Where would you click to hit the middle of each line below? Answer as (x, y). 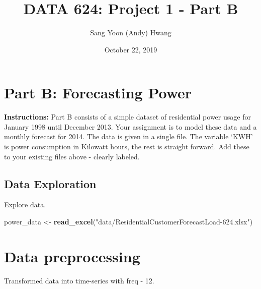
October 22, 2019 (131, 49)
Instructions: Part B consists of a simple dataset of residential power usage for (127, 117)
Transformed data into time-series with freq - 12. (79, 280)
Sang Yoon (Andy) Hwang (131, 33)
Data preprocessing (72, 256)
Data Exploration (50, 183)
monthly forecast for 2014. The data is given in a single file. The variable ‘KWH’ (128, 136)
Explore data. (25, 205)
